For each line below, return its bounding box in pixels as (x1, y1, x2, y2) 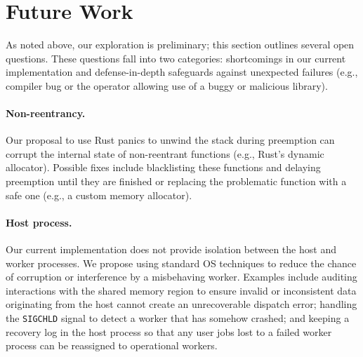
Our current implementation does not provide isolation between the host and (6, 242, 336, 257)
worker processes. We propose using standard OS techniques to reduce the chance (6, 255, 357, 270)
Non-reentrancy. (6, 106, 86, 121)
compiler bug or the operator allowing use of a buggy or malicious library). (6, 78, 328, 93)
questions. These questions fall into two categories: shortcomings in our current (6, 50, 346, 65)
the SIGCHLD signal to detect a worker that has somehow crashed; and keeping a (6, 311, 350, 325)
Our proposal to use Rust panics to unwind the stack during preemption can (6, 133, 335, 147)
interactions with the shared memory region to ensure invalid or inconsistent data (6, 283, 357, 297)
